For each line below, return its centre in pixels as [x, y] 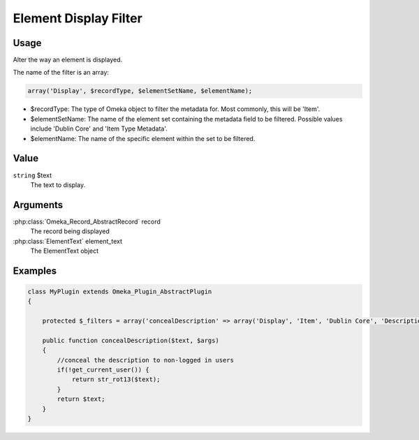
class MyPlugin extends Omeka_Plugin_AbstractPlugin [120, 291]
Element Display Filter [78, 18]
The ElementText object [65, 251]
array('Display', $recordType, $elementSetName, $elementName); [140, 91]
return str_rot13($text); [116, 380]
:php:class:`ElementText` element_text [67, 241]
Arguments [38, 205]
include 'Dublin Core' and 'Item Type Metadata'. [99, 129]
